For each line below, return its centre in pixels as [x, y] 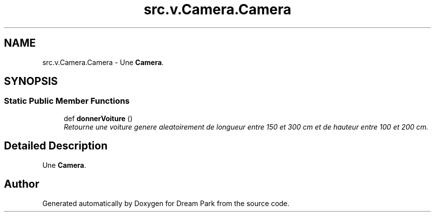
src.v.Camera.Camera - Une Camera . [103, 62]
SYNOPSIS [31, 81]
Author [22, 184]
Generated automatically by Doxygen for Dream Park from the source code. [166, 203]
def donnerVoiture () [98, 118]
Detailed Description [56, 146]
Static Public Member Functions [67, 101]
